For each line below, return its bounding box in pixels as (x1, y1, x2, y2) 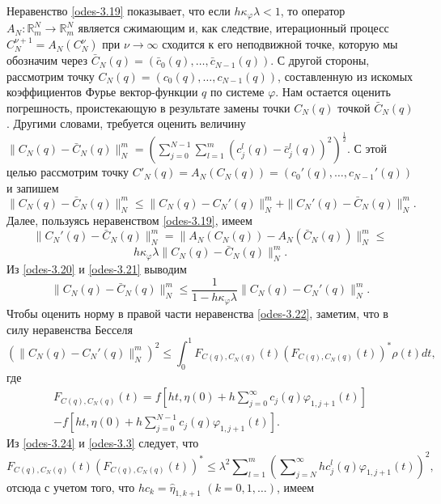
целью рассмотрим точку (6, 163, 129, 180)
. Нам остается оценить (275, 83, 391, 100)
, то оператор (280, 2, 346, 19)
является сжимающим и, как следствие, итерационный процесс (78, 19, 389, 36)
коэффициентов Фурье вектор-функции (6, 83, 198, 100)
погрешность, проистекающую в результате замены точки (6, 99, 290, 116)
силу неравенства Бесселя (6, 320, 133, 337)
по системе (210, 83, 265, 100)
